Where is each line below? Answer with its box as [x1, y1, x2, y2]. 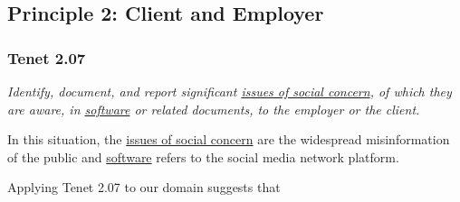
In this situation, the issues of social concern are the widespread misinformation [7, 130, 450, 149]
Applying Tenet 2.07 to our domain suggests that [7, 178, 281, 197]
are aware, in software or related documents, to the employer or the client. [7, 99, 420, 118]
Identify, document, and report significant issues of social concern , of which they [7, 82, 452, 100]
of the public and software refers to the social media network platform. [7, 147, 399, 166]
